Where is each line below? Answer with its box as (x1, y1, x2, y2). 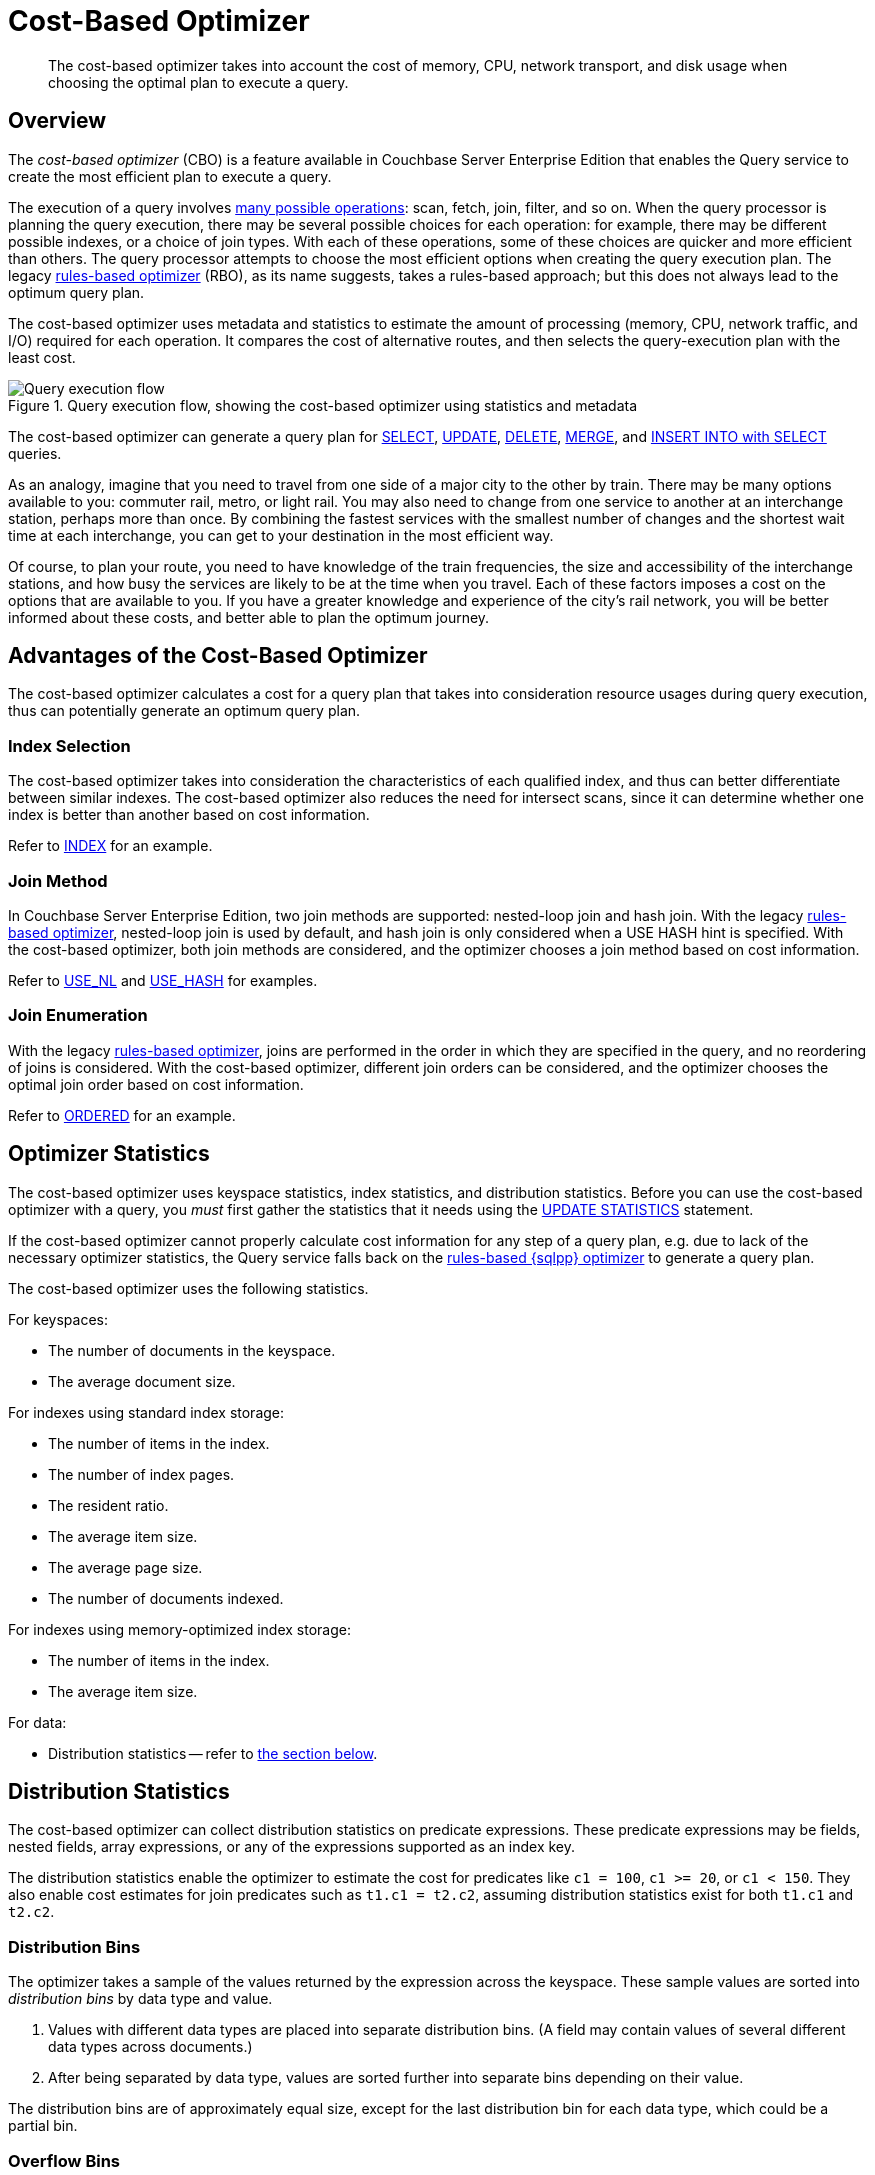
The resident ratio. (48, 1496, 169, 1514)
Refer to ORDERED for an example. (8, 1106, 236, 1124)
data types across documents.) (48, 2038, 253, 2056)
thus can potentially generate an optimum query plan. (8, 702, 361, 720)
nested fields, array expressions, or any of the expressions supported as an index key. (8, 1838, 576, 1856)
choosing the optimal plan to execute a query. (48, 73, 349, 91)
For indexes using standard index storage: (8, 1403, 285, 1421)
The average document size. (48, 1372, 236, 1390)
